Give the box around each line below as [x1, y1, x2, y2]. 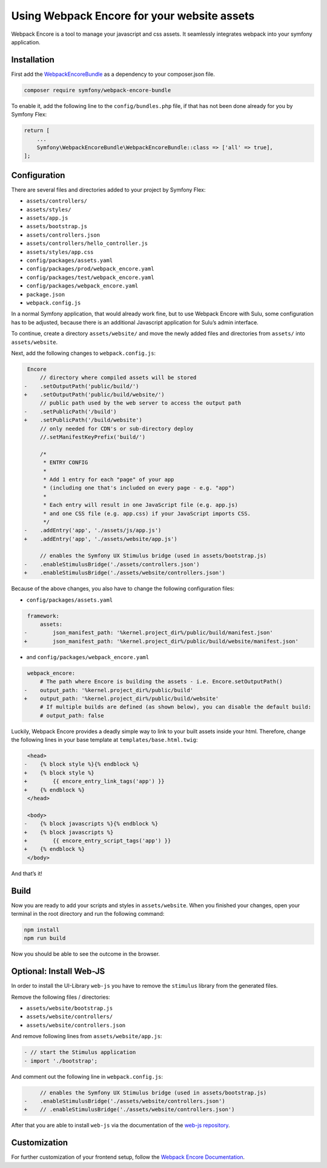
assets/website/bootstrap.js [26, 1005, 113, 1012]
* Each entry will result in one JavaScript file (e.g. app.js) [43, 502, 239, 509]
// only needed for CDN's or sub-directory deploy [39, 425, 194, 432]
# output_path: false [39, 712, 104, 719]
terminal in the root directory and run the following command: [11, 910, 165, 918]
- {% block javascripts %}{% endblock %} [24, 821, 159, 827]
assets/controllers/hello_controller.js [26, 240, 148, 247]
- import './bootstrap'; [24, 1057, 98, 1064]
